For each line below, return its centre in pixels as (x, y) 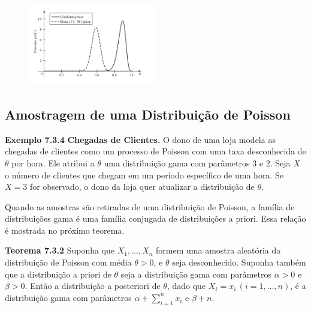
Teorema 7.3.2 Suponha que (60, 250)
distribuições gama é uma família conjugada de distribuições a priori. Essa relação (155, 218)
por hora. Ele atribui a (53, 163)
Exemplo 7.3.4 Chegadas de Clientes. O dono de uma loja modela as (140, 139)
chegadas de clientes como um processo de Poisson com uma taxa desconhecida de (155, 151)
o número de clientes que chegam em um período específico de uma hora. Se (144, 175)
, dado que (186, 286)
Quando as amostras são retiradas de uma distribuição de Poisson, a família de (150, 206)
